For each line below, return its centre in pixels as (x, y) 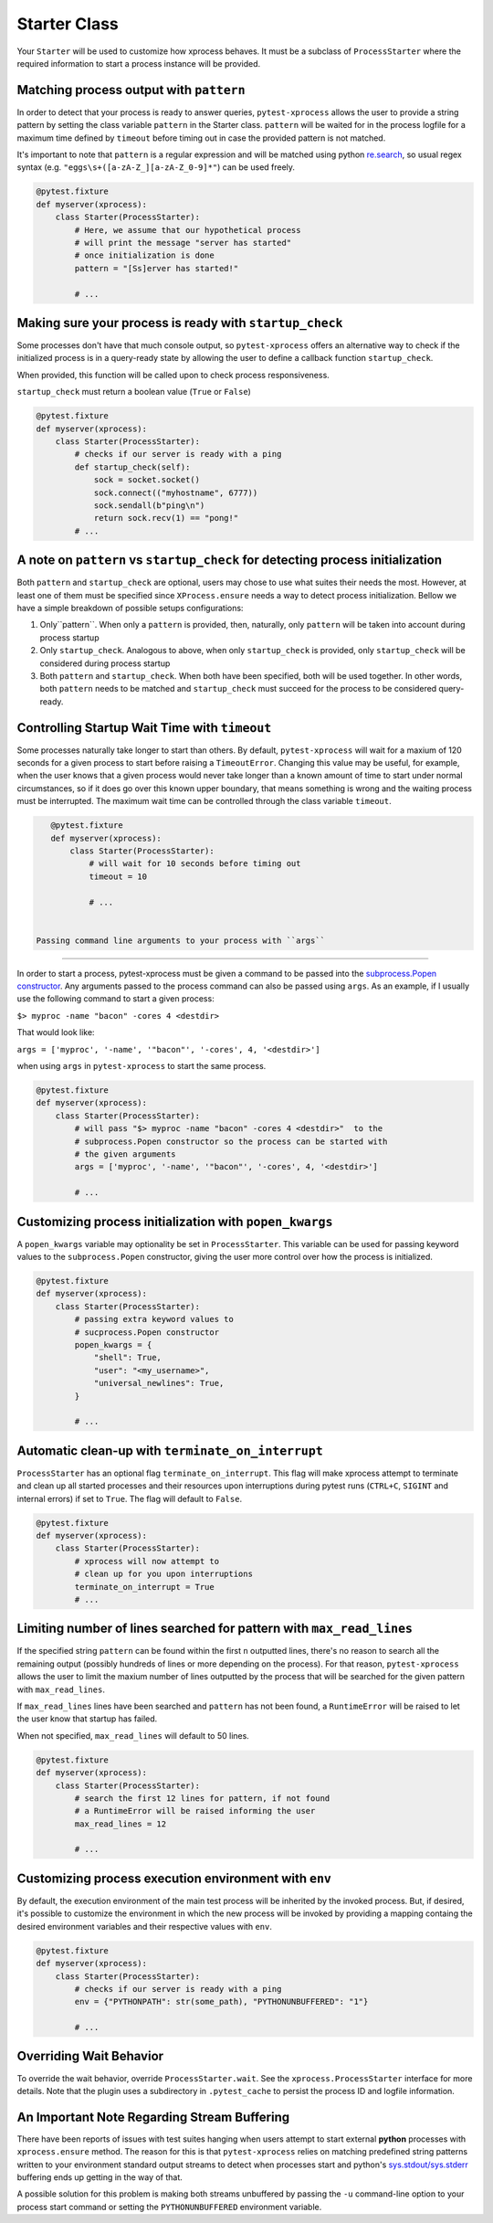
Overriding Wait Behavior (90, 2056)
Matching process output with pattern (131, 90)
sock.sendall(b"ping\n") (149, 505)
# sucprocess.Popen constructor (147, 1332)
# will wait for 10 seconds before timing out (195, 864)
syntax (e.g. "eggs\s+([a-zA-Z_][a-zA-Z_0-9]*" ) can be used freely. (156, 167)
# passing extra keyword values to (154, 1319)
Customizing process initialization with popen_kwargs (175, 1221)
